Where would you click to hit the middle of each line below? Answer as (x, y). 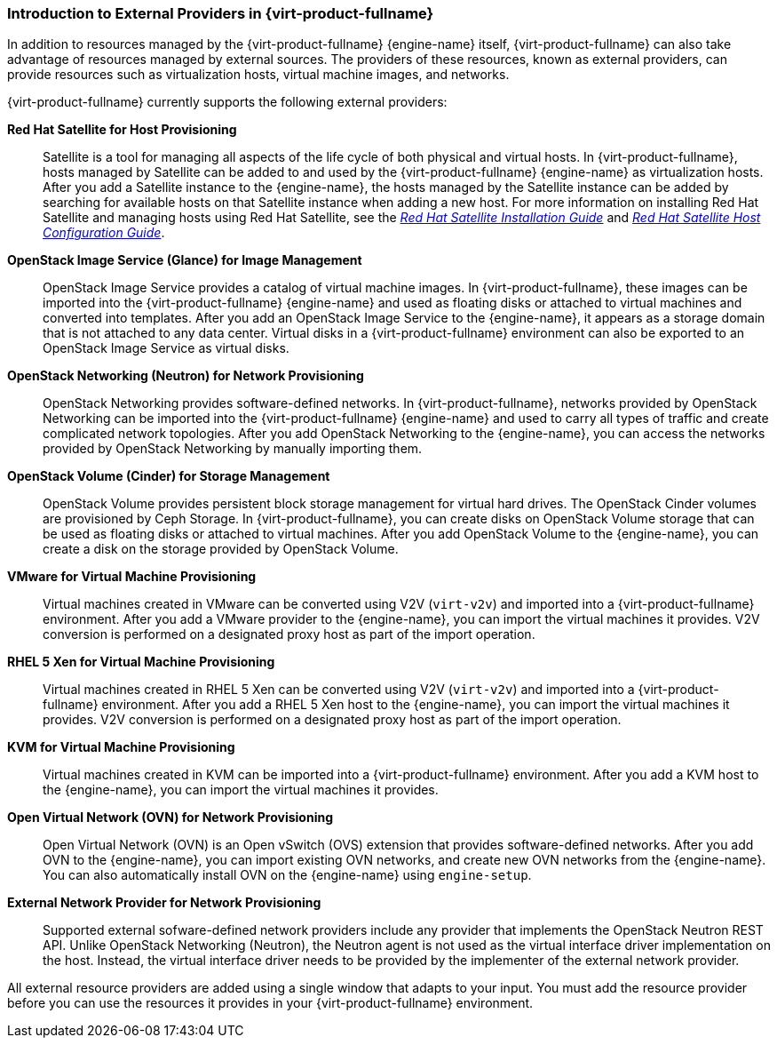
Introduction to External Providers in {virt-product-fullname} (221, 13)
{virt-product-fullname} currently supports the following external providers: (227, 102)
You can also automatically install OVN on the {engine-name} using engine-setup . (287, 875)
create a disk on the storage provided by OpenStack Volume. (221, 549)
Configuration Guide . (104, 233)
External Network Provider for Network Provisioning (164, 903)
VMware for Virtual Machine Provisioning (132, 577)
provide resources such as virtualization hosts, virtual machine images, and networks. (258, 75)
